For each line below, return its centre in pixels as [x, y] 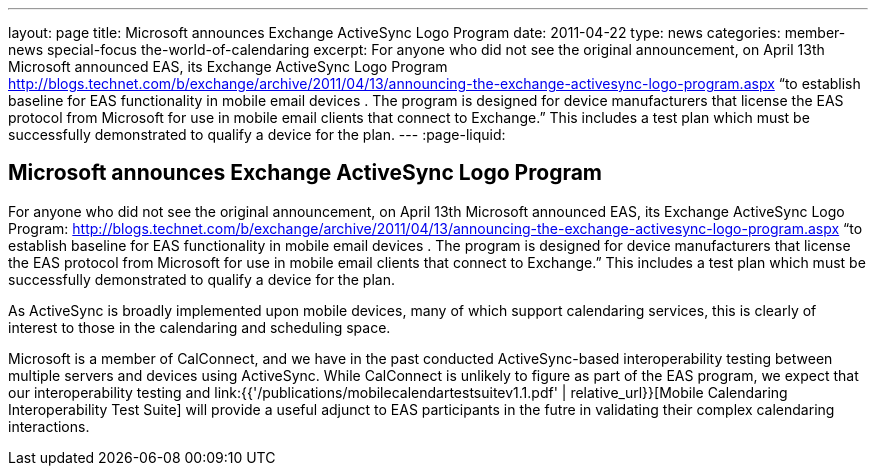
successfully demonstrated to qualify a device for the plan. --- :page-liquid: [257, 134]
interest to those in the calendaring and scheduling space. [199, 327]
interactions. [49, 426]
